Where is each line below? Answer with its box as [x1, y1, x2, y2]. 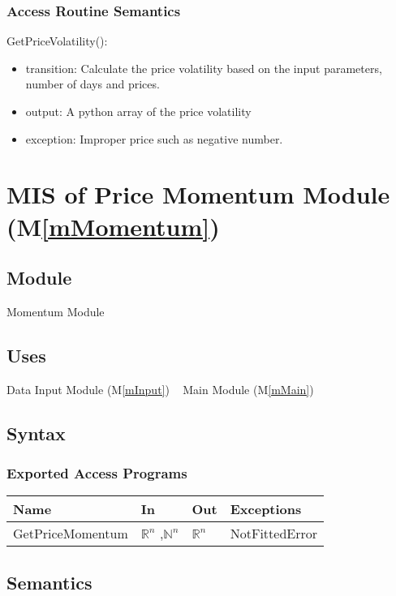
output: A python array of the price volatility [25, 103, 252, 119]
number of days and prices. [25, 75, 160, 92]
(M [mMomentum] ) [6, 209, 220, 242]
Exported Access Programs [6, 463, 187, 483]
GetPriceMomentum [13, 524, 128, 543]
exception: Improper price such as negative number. [25, 130, 283, 147]
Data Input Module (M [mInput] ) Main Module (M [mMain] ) [6, 380, 314, 397]
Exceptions [230, 500, 302, 519]
